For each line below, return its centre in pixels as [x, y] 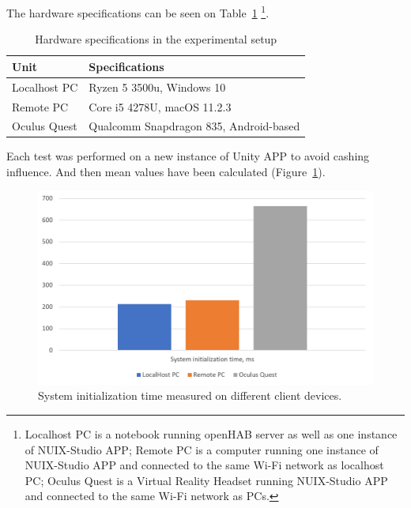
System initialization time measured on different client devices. [190, 395]
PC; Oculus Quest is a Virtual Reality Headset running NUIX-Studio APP [206, 480]
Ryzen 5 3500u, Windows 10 [157, 87]
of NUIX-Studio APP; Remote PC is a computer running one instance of [202, 449]
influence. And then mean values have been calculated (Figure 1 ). [166, 172]
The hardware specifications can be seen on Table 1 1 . [138, 11]
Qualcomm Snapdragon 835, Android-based [194, 126]
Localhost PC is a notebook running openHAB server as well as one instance [211, 433]
